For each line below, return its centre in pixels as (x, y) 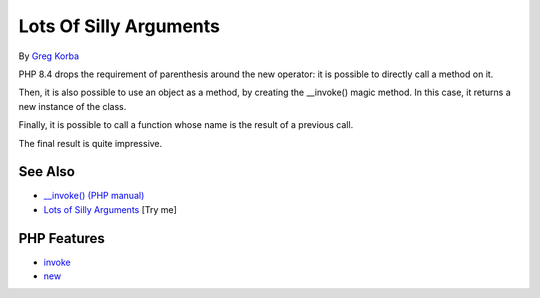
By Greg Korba (49, 56)
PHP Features (61, 238)
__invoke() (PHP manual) (94, 196)
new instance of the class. (72, 106)
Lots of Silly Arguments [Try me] (110, 209)
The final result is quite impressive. (90, 143)
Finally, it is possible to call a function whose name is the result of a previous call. (186, 125)
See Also (46, 171)
